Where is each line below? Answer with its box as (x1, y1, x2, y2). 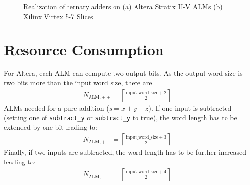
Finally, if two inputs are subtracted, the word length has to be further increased (4, 147, 247, 157)
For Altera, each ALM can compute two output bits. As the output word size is (4, 68, 243, 78)
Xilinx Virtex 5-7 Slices (23, 11, 93, 21)
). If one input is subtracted (148, 103, 232, 113)
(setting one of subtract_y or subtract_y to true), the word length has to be (4, 112, 237, 123)
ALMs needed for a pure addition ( (4, 103, 109, 113)
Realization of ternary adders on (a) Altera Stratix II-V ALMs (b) (23, 1, 223, 11)
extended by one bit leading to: (4, 122, 97, 132)
